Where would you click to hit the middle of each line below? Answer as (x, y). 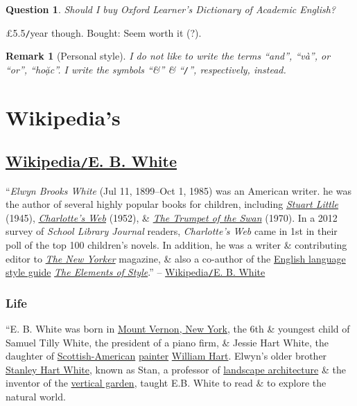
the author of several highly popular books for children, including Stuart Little (172, 204)
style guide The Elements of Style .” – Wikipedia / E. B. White (136, 272)
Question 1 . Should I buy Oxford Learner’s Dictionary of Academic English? (171, 9)
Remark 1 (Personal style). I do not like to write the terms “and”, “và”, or (168, 56)
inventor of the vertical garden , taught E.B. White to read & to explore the (166, 383)
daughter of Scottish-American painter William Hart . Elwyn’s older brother (166, 356)
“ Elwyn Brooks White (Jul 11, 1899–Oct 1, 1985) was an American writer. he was (178, 190)
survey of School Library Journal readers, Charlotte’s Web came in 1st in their (172, 231)
